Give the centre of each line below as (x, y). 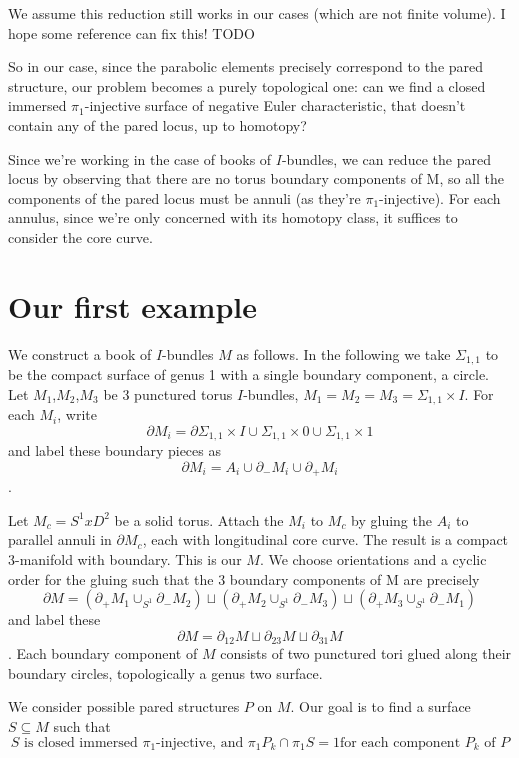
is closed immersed (81, 742)
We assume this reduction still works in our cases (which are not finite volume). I (257, 13)
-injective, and (200, 742)
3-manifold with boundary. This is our (125, 559)
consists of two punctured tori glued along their (366, 653)
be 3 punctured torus (168, 393)
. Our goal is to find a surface (380, 706)
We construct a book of (80, 353)
